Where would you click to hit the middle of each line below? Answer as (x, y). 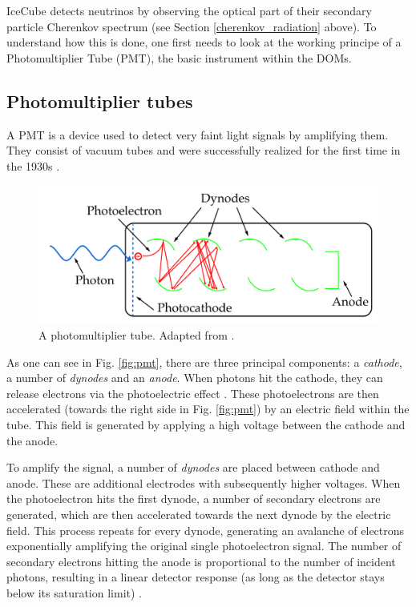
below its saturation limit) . (74, 592)
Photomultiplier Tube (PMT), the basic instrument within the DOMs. (179, 57)
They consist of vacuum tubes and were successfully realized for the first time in (204, 150)
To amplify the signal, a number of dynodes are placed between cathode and (193, 467)
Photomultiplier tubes (100, 100)
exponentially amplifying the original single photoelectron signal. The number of (204, 546)
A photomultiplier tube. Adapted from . (137, 335)
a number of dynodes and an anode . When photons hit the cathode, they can (195, 378)
